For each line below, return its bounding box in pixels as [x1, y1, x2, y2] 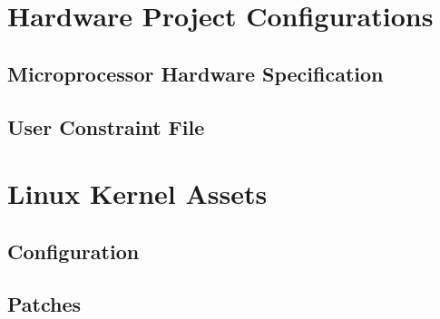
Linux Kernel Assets [7, 175, 268, 212]
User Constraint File [7, 112, 205, 140]
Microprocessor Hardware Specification [7, 59, 384, 87]
